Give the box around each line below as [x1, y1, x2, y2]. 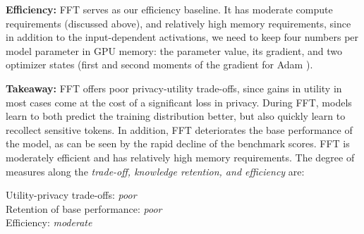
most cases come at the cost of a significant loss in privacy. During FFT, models [6, 94, 352, 109]
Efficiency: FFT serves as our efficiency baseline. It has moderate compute [6, 2, 333, 16]
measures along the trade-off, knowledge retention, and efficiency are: [6, 164, 305, 178]
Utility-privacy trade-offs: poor [6, 187, 137, 202]
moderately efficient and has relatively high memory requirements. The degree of [6, 149, 355, 164]
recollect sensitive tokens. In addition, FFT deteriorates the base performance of [6, 122, 353, 137]
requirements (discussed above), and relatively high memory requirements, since [6, 16, 351, 30]
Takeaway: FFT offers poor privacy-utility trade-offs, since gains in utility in [6, 80, 342, 95]
